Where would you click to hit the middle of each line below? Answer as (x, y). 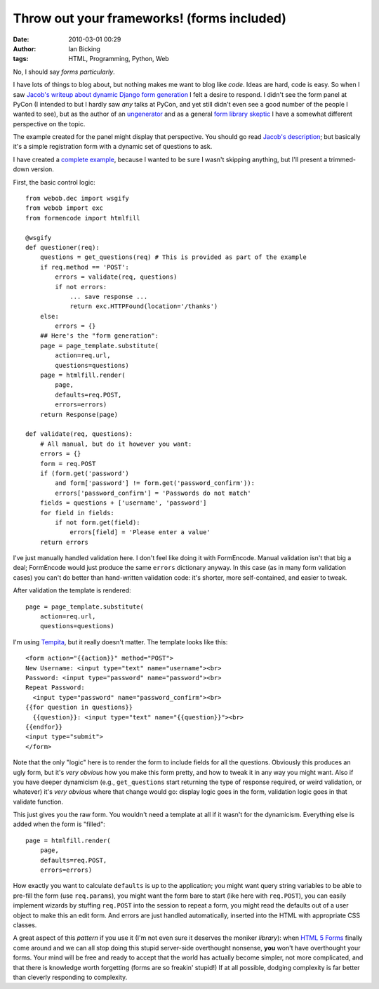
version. (42, 169)
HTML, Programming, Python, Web (119, 59)
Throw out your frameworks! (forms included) (150, 18)
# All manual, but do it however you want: (116, 444)
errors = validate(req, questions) (116, 277)
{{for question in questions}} (79, 708)
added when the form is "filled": (59, 824)
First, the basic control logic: (54, 182)
